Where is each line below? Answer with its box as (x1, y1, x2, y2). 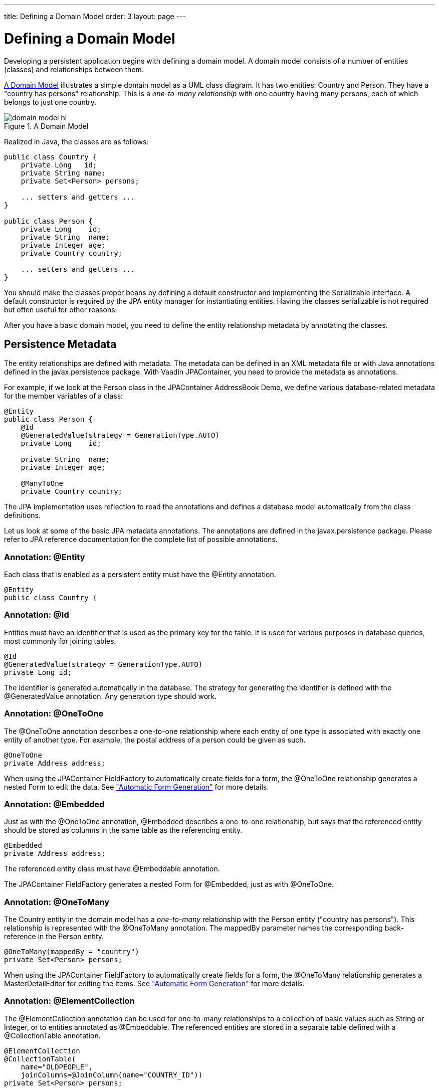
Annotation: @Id (4, 610, 69, 620)
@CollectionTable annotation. (4, 1031, 101, 1040)
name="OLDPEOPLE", (21, 1062, 93, 1071)
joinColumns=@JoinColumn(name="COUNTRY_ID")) (21, 1070, 203, 1079)
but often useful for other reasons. (4, 305, 117, 314)
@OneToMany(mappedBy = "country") (4, 948, 139, 956)
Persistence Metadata (4, 337, 117, 350)
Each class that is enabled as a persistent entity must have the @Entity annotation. (4, 570, 276, 579)
